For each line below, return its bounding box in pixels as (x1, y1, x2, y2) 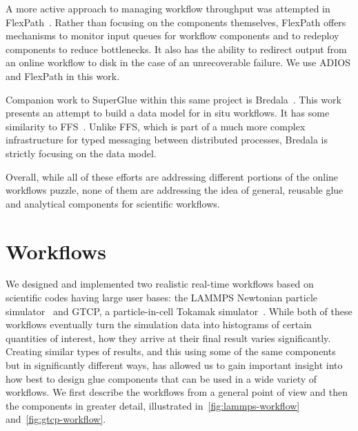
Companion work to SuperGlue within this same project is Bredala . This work (6, 92, 341, 106)
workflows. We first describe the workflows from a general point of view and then (6, 385, 348, 399)
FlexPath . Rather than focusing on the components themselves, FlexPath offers (6, 14, 346, 29)
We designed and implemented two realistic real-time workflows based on (6, 277, 314, 291)
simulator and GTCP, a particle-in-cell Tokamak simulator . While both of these (6, 303, 352, 318)
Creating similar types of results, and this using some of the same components (6, 344, 336, 359)
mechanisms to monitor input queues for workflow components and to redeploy (6, 28, 339, 43)
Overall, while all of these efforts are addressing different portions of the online (6, 169, 339, 183)
